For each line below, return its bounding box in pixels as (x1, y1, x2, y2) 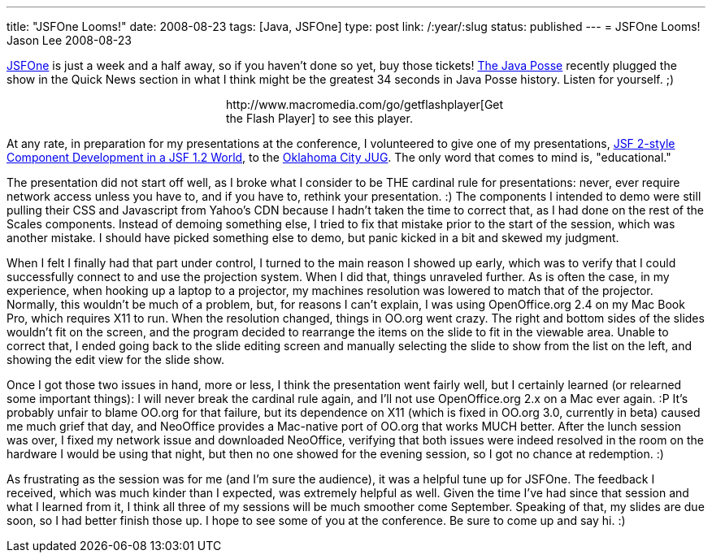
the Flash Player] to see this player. (226, 111, 413, 125)
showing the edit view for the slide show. (7, 353, 225, 366)
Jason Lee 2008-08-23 (7, 33, 132, 47)
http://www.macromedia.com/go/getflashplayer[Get (226, 97, 504, 111)
